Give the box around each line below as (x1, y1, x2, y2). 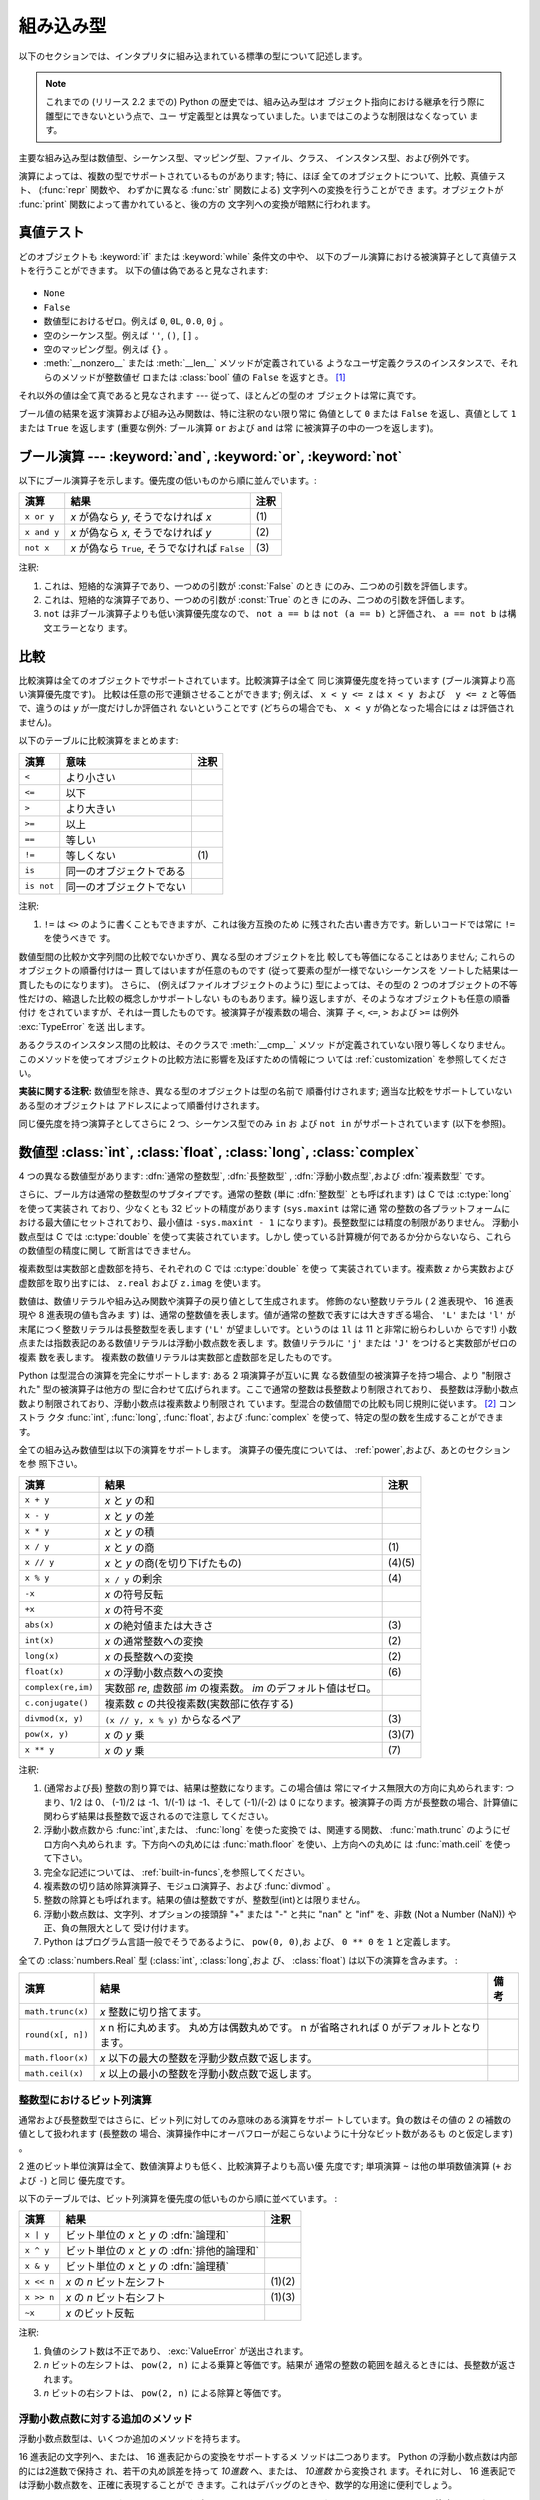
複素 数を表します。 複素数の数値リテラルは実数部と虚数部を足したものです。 (18, 1351, 338, 1363)
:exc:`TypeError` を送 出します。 (18, 1020, 151, 1032)
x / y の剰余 (104, 1571, 163, 1585)
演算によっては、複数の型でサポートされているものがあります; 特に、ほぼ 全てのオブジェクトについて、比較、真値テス (18, 170, 506, 182)
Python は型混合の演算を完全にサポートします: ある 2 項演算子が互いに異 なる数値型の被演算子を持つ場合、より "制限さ (18, 1370, 512, 1382)
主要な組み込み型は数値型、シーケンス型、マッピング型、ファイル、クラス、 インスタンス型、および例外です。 (18, 151, 475, 164)
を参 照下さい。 (18, 1458, 83, 1470)
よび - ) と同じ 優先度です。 (18, 2174, 130, 2186)
